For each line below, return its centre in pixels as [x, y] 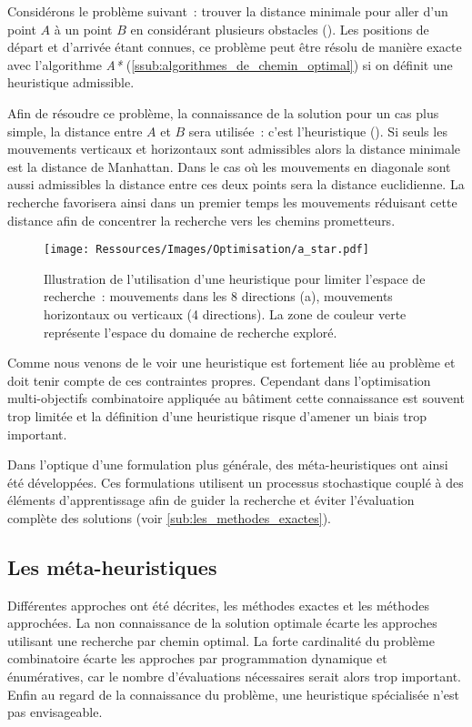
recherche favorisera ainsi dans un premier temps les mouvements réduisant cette [232, 202]
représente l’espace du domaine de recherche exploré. [191, 332]
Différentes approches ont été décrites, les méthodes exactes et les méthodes [218, 605]
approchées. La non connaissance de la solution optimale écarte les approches [222, 623]
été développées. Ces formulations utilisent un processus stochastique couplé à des [236, 482]
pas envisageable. [55, 712]
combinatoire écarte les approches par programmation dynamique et [197, 658]
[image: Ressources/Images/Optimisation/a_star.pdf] [206, 250]
